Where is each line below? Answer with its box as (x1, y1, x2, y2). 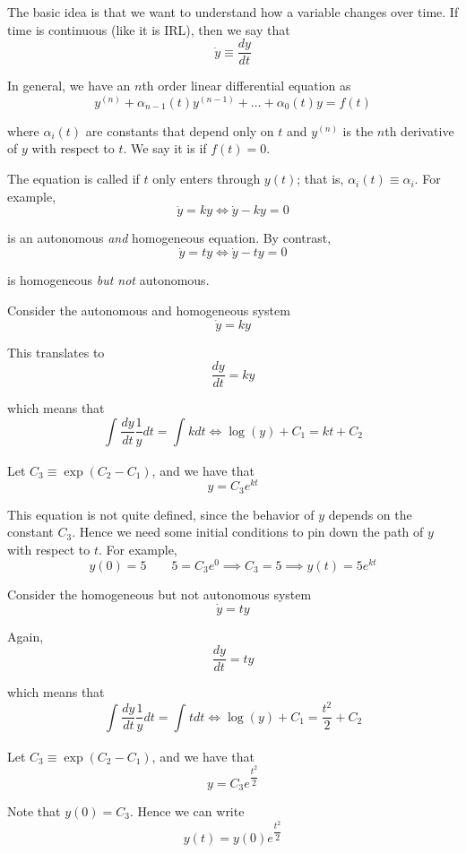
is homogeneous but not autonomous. (7, 271, 210, 289)
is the (342, 121, 374, 140)
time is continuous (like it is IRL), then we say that (7, 20, 290, 39)
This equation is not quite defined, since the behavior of (7, 504, 315, 523)
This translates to (7, 342, 105, 361)
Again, (7, 626, 44, 645)
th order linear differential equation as (142, 76, 351, 95)
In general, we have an (7, 76, 131, 95)
